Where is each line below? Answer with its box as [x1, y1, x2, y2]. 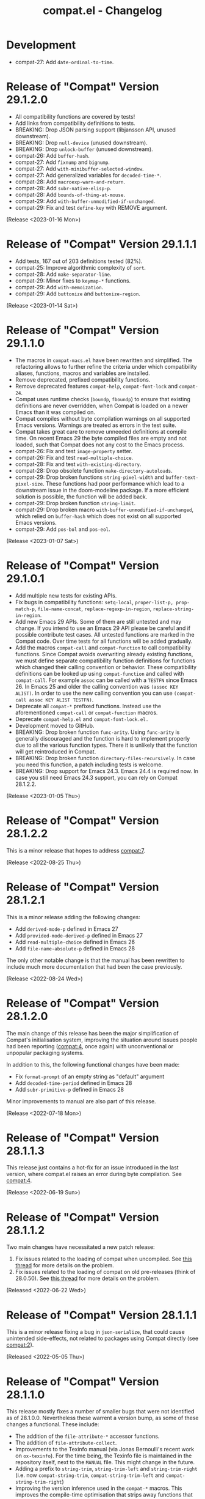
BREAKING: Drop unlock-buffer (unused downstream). [15, 145, 154, 153]
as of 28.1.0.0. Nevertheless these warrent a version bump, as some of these [6, 1414, 199, 1422]
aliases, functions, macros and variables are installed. [15, 369, 151, 377]
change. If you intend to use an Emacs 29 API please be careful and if [15, 624, 191, 632]
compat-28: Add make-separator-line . [15, 270, 112, 278]
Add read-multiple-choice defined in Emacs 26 [15, 938, 135, 946]
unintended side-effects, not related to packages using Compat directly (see [6, 1334, 199, 1342]
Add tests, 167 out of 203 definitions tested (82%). [15, 257, 143, 265]
